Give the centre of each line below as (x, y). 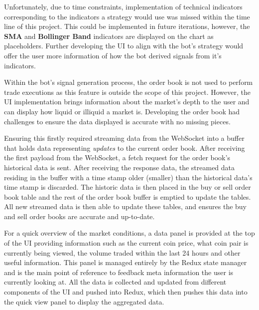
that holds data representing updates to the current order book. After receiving (125, 148)
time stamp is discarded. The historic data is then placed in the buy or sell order (128, 187)
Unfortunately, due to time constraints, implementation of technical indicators (123, 6)
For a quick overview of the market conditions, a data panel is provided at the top (129, 233)
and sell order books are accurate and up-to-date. (79, 216)
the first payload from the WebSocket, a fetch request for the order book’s (117, 157)
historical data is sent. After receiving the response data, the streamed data (120, 167)
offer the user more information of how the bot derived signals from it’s (113, 55)
